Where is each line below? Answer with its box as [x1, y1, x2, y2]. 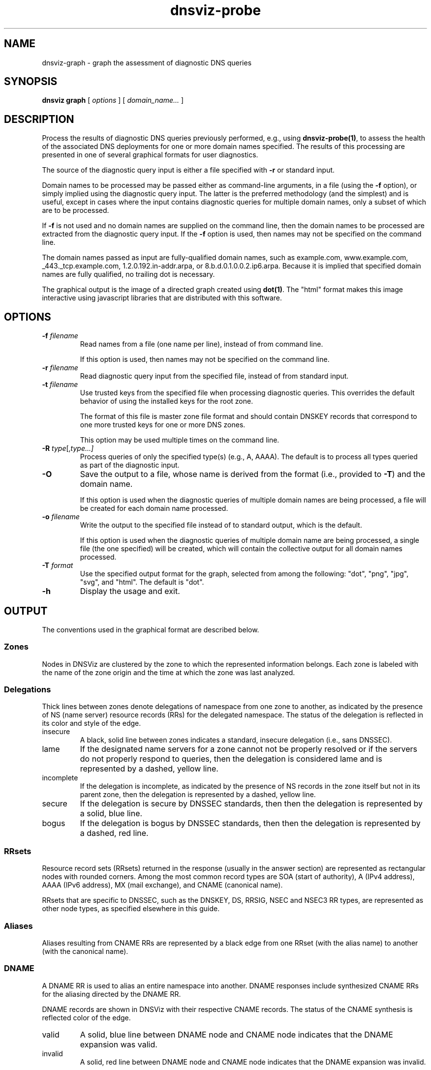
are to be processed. [42, 206, 109, 215]
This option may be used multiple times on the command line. [80, 436, 279, 445]
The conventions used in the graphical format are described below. [42, 625, 259, 634]
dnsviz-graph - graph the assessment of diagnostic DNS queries [42, 58, 252, 67]
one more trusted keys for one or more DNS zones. [80, 420, 246, 429]
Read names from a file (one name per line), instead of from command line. [80, 340, 323, 349]
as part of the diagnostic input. [80, 461, 180, 470]
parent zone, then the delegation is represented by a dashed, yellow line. [80, 790, 316, 799]
